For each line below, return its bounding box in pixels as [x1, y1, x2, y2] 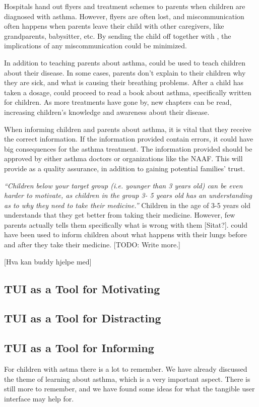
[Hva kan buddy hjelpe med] [4, 256, 92, 266]
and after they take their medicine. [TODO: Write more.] [4, 239, 180, 250]
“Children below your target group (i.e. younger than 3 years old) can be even [4, 180, 243, 190]
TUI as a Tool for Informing [4, 340, 154, 356]
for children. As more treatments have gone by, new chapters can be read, [4, 97, 232, 107]
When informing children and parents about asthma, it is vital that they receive [4, 123, 251, 134]
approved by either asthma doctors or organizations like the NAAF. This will [4, 153, 243, 164]
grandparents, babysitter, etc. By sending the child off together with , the [4, 30, 231, 41]
